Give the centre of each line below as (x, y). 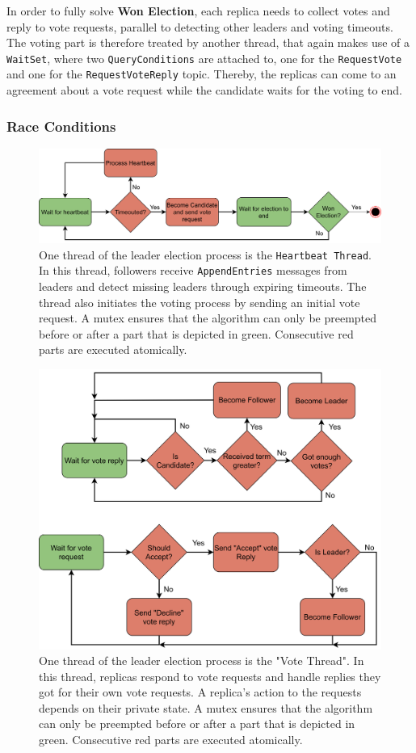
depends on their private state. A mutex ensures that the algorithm (206, 707)
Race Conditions (61, 126)
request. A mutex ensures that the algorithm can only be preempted (208, 318)
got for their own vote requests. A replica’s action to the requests (200, 692)
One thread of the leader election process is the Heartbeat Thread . (205, 254)
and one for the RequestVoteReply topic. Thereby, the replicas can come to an (202, 74)
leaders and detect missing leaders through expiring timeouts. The (203, 286)
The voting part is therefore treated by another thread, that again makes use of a (208, 42)
